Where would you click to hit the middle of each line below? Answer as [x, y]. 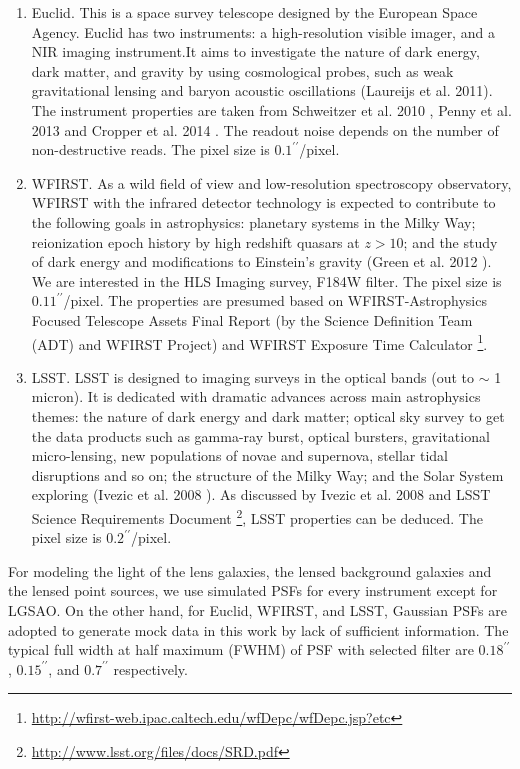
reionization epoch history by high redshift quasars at [195, 241]
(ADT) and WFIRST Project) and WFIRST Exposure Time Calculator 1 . [259, 342]
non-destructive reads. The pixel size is [150, 149]
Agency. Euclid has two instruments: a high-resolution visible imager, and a [263, 31]
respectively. [150, 668]
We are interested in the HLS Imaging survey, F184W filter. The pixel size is [266, 280]
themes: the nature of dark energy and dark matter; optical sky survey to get [268, 415]
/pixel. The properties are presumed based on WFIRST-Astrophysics [275, 300]
